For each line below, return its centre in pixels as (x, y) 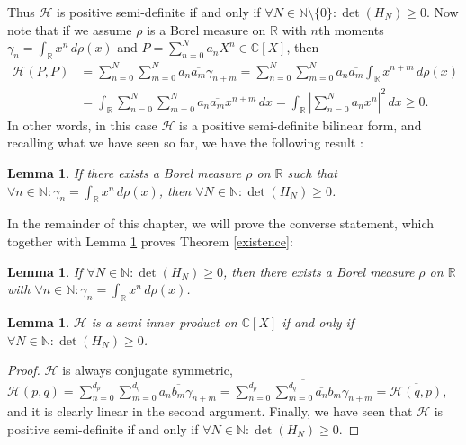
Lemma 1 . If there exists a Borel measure (125, 173)
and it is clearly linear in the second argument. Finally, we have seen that (210, 411)
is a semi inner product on (164, 322)
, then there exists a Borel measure (319, 271)
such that (312, 173)
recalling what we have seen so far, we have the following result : (185, 142)
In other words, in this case (82, 125)
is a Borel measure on (206, 29)
